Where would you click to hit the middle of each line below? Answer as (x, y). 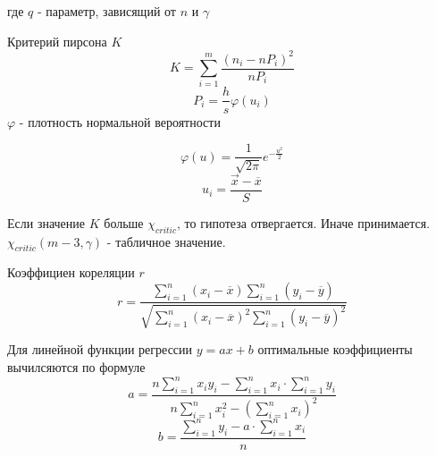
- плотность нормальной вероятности (120, 121)
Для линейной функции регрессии (100, 349)
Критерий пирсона (57, 41)
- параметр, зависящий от (106, 11)
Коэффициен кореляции (71, 272)
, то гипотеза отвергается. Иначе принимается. (304, 222)
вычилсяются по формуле (76, 367)
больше (124, 222)
